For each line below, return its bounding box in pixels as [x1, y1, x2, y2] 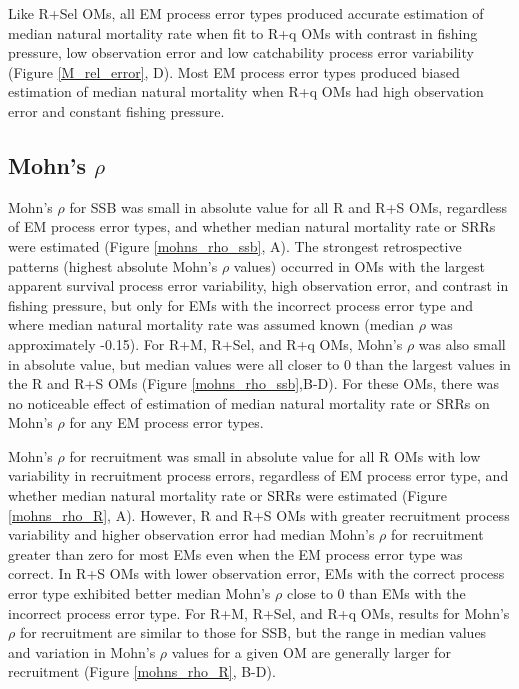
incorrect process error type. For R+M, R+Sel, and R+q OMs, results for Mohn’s [8, 602, 510, 623]
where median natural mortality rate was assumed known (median [8, 314, 414, 335]
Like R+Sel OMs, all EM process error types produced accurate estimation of [8, 3, 484, 23]
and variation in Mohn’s [8, 641, 156, 662]
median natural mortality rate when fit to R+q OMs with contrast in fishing [8, 22, 478, 43]
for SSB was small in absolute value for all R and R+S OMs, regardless [69, 196, 507, 217]
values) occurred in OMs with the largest [233, 255, 485, 276]
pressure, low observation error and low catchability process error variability [8, 42, 474, 63]
